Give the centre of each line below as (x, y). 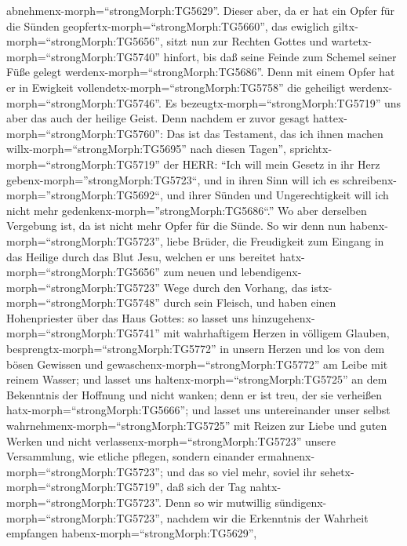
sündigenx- (301, 502)
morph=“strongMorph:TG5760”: (85, 133)
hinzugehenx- (283, 317)
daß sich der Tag (206, 487)
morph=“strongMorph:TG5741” (83, 333)
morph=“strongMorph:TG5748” (83, 302)
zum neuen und (200, 272)
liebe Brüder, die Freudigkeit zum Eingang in (275, 240)
